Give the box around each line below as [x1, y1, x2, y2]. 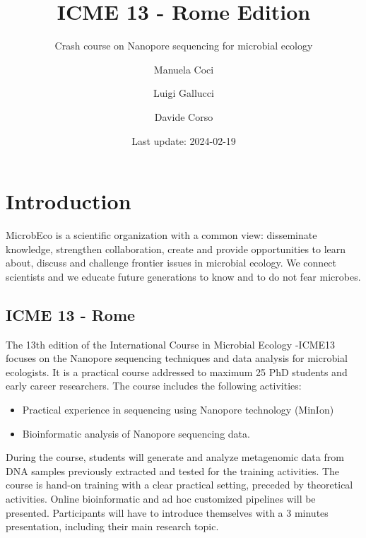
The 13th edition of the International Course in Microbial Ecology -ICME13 [6, 337, 336, 351]
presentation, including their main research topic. [6, 519, 219, 534]
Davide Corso [154, 109, 213, 124]
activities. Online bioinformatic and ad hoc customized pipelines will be [6, 491, 316, 505]
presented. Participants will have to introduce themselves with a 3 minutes [6, 505, 329, 520]
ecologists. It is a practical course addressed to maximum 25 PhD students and [6, 364, 348, 379]
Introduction [6, 187, 131, 216]
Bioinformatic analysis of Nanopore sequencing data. [22, 426, 250, 440]
